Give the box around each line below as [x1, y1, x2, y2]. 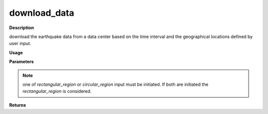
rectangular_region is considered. [22, 88, 92, 94]
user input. [9, 40, 32, 46]
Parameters [9, 59, 34, 65]
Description [9, 25, 34, 31]
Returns [9, 102, 26, 108]
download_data [9, 7, 74, 18]
